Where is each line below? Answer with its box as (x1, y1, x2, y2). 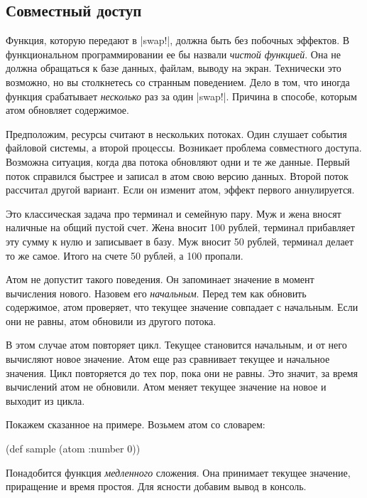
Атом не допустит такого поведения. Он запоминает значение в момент (6, 272, 314, 287)
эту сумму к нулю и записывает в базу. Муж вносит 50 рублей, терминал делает (6, 233, 354, 248)
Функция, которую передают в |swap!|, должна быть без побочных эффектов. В (6, 33, 350, 48)
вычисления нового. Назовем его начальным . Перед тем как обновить (6, 285, 307, 300)
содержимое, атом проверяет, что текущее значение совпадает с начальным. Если (6, 300, 358, 314)
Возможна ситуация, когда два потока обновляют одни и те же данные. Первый (6, 154, 350, 169)
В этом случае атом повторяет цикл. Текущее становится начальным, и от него (6, 337, 347, 352)
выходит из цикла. (6, 393, 85, 408)
